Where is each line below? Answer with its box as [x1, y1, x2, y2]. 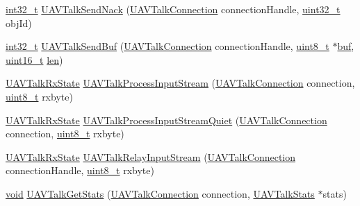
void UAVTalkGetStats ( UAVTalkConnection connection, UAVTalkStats [6, 186, 315, 200]
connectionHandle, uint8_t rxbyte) [6, 163, 154, 178]
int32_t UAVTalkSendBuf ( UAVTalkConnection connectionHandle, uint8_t [6, 39, 329, 53]
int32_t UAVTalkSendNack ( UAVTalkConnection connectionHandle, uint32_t [6, 2, 341, 16]
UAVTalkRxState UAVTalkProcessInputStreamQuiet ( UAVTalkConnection [6, 112, 327, 127]
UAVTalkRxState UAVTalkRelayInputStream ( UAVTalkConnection [6, 149, 295, 164]
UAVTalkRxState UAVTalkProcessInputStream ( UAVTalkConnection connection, [6, 76, 355, 90]
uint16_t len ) [6, 52, 63, 67]
